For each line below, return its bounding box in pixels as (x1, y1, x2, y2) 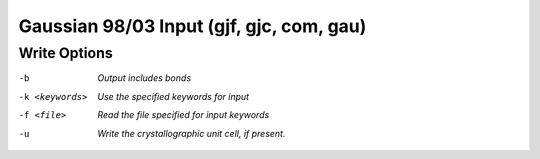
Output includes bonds (97, 72, 192, 84)
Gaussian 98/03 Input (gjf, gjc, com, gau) (18, 15, 367, 37)
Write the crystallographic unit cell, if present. (97, 127, 286, 139)
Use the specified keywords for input (97, 90, 250, 102)
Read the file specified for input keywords (97, 109, 270, 121)
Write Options (18, 44, 114, 62)
